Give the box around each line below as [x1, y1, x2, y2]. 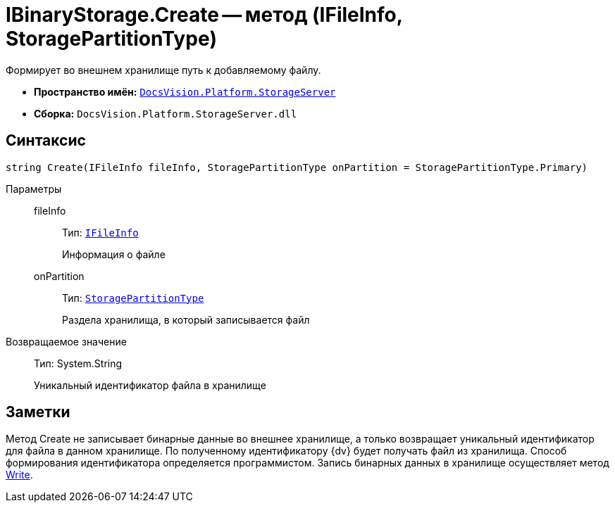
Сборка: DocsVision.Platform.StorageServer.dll [34, 107, 297, 120]
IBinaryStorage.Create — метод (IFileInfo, [6, 3, 403, 27]
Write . [6, 469, 33, 481]
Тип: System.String [34, 357, 123, 369]
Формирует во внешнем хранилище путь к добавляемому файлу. [6, 63, 321, 76]
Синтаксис [6, 132, 86, 150]
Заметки [6, 403, 70, 421]
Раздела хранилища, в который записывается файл [62, 313, 310, 326]
